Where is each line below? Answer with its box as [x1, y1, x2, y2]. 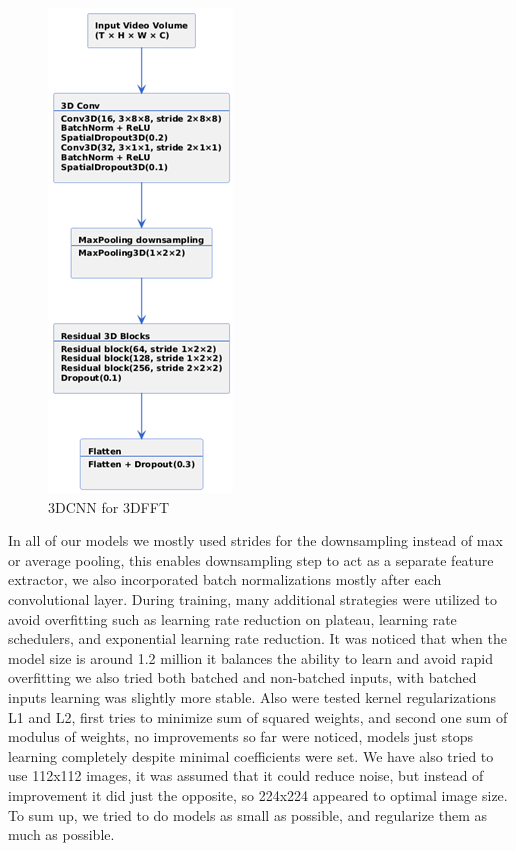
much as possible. [8, 824, 115, 845]
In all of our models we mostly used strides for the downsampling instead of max [8, 530, 503, 551]
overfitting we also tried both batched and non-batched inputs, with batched [8, 667, 477, 688]
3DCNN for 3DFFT [48, 496, 169, 517]
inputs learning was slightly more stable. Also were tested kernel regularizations [8, 686, 497, 707]
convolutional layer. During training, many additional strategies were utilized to [8, 588, 498, 609]
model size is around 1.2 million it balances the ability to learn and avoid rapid [8, 647, 493, 668]
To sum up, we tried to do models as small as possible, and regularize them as [8, 804, 488, 825]
